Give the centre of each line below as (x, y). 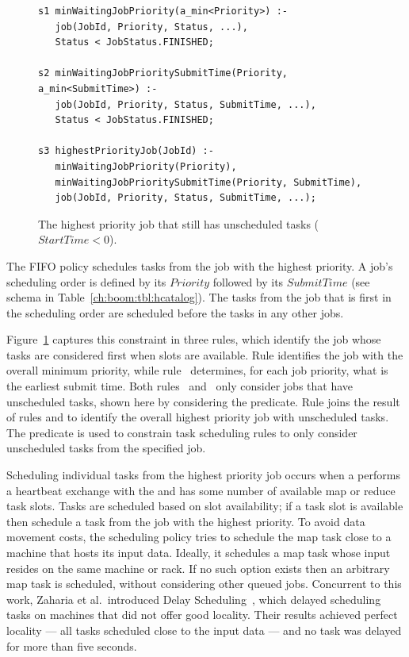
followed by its (248, 281)
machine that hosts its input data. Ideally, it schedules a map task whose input (199, 552)
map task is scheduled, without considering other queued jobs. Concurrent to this (204, 584)
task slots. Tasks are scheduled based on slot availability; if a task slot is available (205, 506)
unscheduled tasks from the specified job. (106, 448)
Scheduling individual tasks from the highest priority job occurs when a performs (203, 475)
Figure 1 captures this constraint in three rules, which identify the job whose (194, 339)
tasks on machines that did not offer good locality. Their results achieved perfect (202, 615)
